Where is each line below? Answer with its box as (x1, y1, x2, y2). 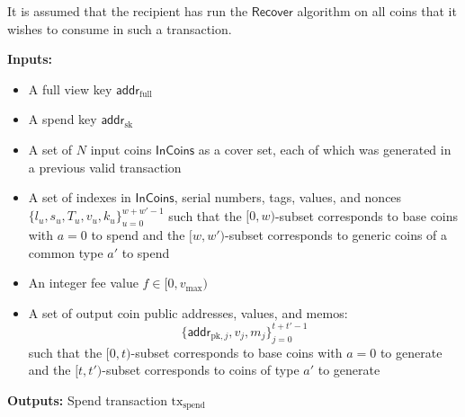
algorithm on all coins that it (297, 2, 457, 20)
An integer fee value (28, 273, 139, 292)
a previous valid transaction (28, 157, 182, 176)
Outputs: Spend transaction (7, 390, 167, 409)
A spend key (28, 110, 97, 129)
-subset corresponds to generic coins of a (225, 226, 448, 244)
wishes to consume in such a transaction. (7, 19, 232, 38)
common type (28, 243, 103, 262)
